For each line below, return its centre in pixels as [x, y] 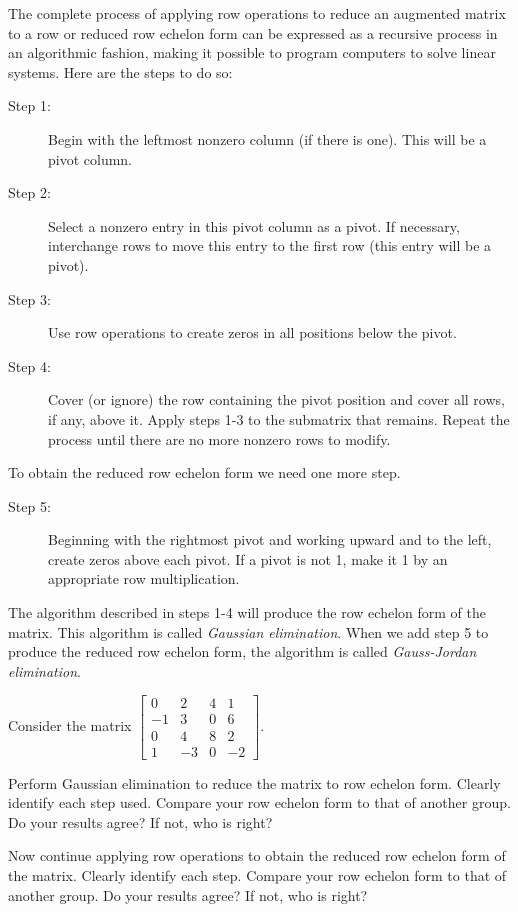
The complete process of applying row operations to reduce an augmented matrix [257, 13]
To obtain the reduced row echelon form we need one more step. [204, 472]
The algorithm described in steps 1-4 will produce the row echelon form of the [247, 612]
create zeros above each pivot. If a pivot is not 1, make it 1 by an [248, 558]
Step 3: [29, 298]
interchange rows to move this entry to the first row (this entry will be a [270, 245]
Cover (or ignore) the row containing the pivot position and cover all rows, [276, 399]
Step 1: [29, 105]
